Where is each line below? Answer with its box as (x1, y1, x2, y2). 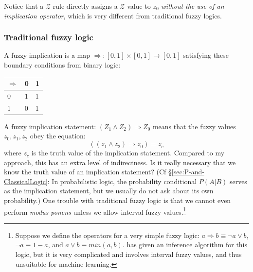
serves (229, 176, 247, 186)
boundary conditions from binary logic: (4, 60, 121, 69)
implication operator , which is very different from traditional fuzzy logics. (4, 10, 222, 20)
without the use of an (161, 1, 224, 11)
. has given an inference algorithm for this (122, 239, 248, 250)
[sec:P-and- (171, 167, 205, 177)
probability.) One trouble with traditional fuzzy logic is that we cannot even (4, 195, 231, 205)
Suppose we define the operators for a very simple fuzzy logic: (15, 230, 199, 240)
